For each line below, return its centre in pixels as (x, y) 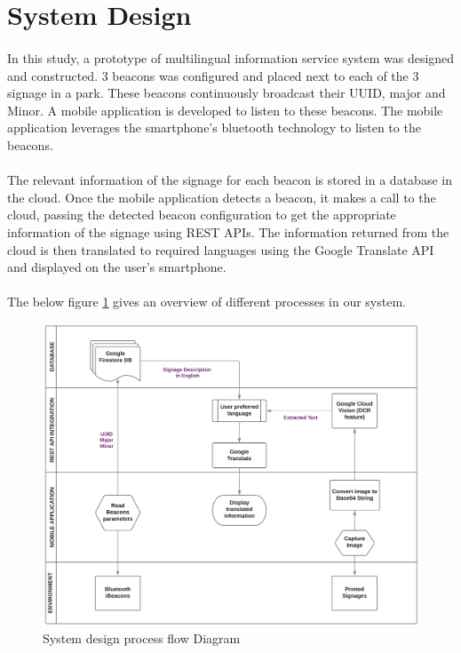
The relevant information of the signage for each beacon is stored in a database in (230, 180)
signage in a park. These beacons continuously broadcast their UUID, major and (227, 93)
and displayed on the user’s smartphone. (117, 267)
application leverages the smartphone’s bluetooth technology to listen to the (214, 127)
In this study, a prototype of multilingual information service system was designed (231, 57)
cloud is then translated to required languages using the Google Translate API (221, 249)
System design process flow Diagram (142, 638)
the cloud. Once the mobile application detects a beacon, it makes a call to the (222, 197)
